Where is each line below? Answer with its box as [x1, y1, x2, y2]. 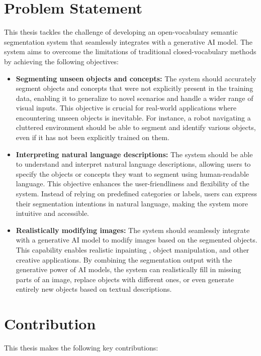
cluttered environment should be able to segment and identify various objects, [16, 122, 256, 133]
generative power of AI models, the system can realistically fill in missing [16, 264, 241, 275]
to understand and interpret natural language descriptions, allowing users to [16, 159, 251, 169]
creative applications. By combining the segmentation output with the [16, 254, 232, 265]
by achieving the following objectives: [4, 56, 119, 66]
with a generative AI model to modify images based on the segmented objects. [16, 234, 257, 245]
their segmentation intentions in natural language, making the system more [16, 198, 248, 208]
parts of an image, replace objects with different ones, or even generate [16, 274, 234, 284]
